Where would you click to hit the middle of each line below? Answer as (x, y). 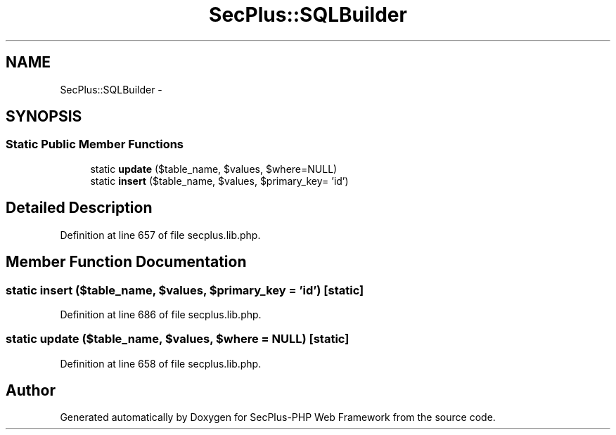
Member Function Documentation (126, 262)
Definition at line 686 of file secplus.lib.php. (161, 314)
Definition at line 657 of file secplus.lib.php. (160, 235)
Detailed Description (79, 208)
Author (31, 391)
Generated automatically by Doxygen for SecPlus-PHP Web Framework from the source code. (278, 417)
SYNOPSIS (44, 117)
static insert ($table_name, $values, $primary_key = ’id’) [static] (185, 290)
